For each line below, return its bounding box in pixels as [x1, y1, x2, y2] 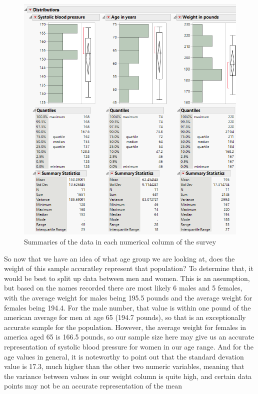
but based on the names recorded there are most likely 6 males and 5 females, [4, 282, 242, 293]
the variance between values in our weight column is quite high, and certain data [4, 370, 251, 381]
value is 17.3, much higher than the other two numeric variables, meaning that [4, 361, 244, 371]
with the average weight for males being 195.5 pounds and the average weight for [4, 292, 252, 303]
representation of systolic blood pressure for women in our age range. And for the [4, 341, 253, 351]
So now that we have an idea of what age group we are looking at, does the [4, 253, 235, 263]
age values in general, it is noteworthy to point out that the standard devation [4, 351, 244, 361]
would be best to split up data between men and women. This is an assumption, [4, 272, 250, 283]
